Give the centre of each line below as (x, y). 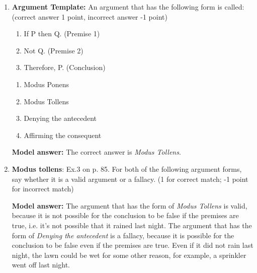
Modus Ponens (47, 84)
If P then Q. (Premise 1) (62, 33)
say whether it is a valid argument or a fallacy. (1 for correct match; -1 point (130, 179)
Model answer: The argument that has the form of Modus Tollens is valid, (130, 205)
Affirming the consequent (63, 135)
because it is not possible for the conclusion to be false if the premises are (125, 215)
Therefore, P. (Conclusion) (65, 67)
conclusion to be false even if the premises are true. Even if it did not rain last (133, 245)
